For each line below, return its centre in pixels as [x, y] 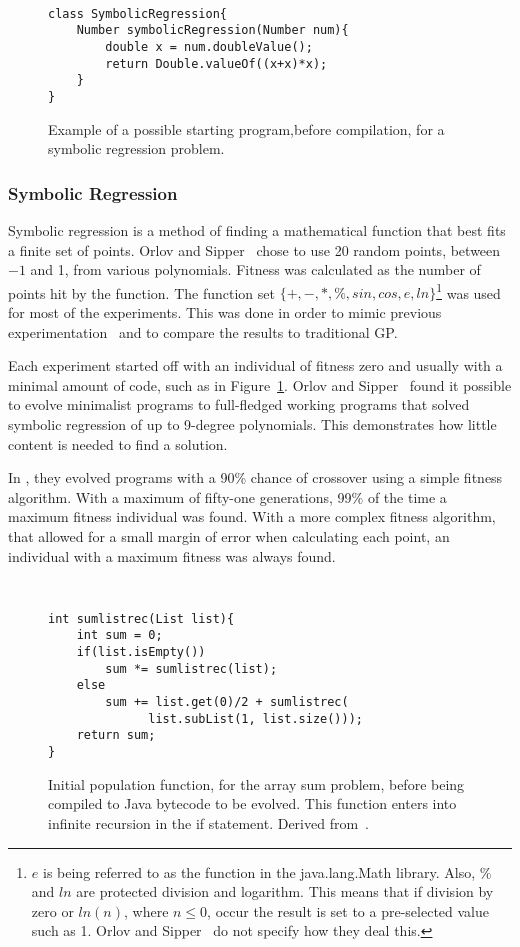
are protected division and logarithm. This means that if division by [285, 891]
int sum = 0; [119, 635]
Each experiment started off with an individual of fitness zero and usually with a [255, 365]
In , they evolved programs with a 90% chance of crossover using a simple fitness [255, 477]
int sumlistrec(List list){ [141, 618]
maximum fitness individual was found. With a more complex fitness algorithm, [252, 516]
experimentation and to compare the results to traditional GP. [203, 331]
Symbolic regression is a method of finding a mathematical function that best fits [257, 230]
